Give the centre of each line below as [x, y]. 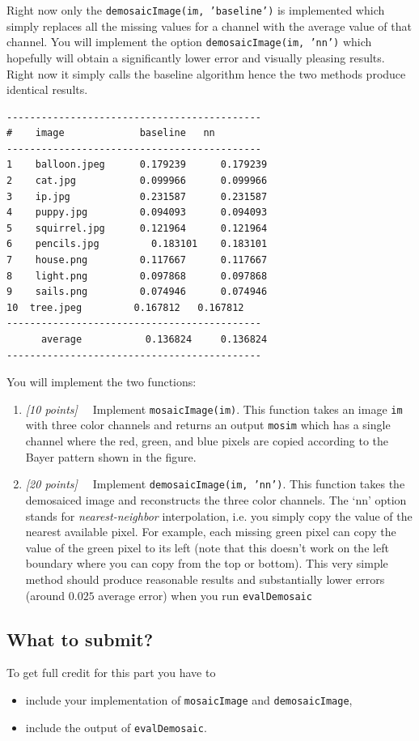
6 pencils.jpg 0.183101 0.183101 [137, 244]
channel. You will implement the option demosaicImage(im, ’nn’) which [189, 42]
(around [45, 595]
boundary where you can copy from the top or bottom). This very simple [207, 563]
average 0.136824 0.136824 [154, 339]
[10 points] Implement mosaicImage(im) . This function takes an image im [214, 409]
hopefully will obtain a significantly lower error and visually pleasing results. [196, 57]
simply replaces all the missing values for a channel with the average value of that [209, 26]
